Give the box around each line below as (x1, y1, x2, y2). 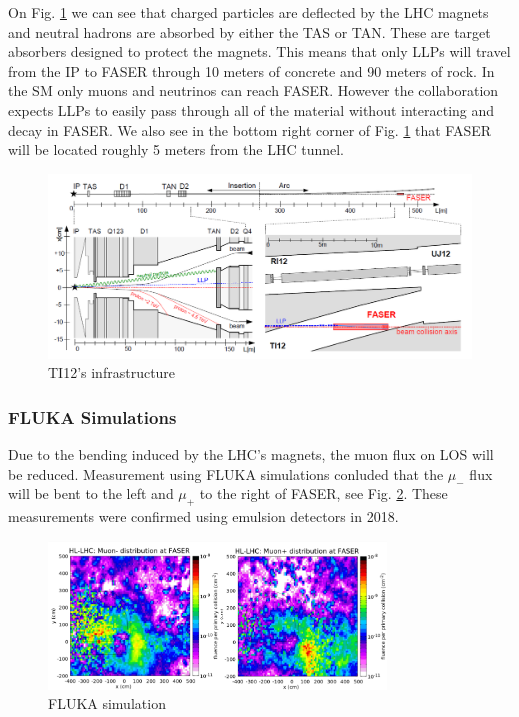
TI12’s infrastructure (48, 362, 176, 383)
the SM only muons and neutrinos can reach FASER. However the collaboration (8, 80, 499, 101)
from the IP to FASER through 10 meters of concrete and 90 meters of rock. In (8, 60, 495, 81)
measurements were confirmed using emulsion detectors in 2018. (8, 506, 399, 527)
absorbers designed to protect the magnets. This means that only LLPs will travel (8, 41, 511, 62)
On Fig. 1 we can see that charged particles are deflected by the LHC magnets (8, 2, 489, 22)
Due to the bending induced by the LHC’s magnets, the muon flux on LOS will (8, 444, 494, 465)
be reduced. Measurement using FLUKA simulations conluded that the (8, 463, 444, 484)
